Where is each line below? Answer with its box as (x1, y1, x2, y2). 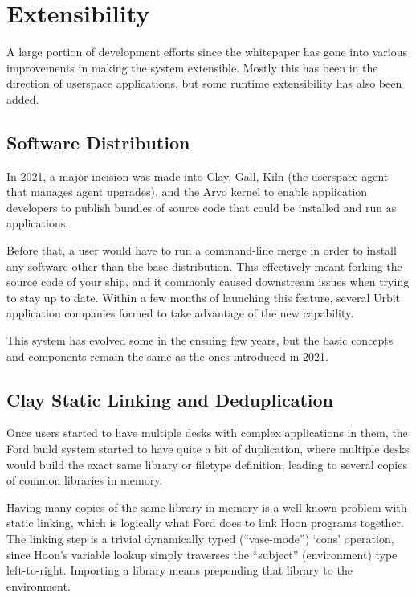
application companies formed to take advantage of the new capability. (6, 305, 354, 321)
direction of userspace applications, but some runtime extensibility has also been (6, 75, 402, 92)
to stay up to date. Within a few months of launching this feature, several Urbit (6, 288, 401, 305)
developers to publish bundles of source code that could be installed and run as (6, 198, 397, 215)
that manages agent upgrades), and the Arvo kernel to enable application (6, 183, 368, 200)
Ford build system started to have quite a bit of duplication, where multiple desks (6, 440, 410, 457)
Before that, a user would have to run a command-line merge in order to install (6, 242, 397, 259)
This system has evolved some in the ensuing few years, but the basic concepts (6, 332, 394, 349)
